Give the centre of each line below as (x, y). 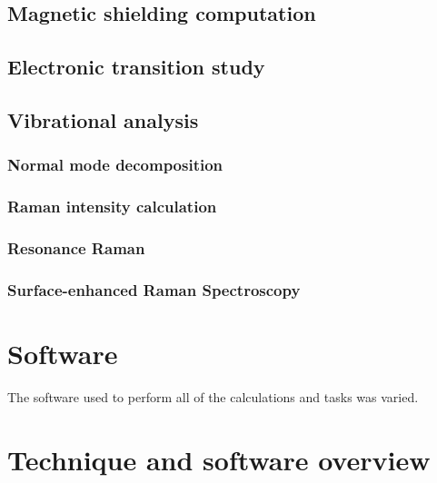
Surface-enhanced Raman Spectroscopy (154, 289)
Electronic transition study (136, 67)
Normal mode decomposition (115, 165)
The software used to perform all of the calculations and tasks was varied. (213, 396)
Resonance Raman (76, 247)
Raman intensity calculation (112, 207)
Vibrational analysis (103, 119)
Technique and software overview (219, 459)
